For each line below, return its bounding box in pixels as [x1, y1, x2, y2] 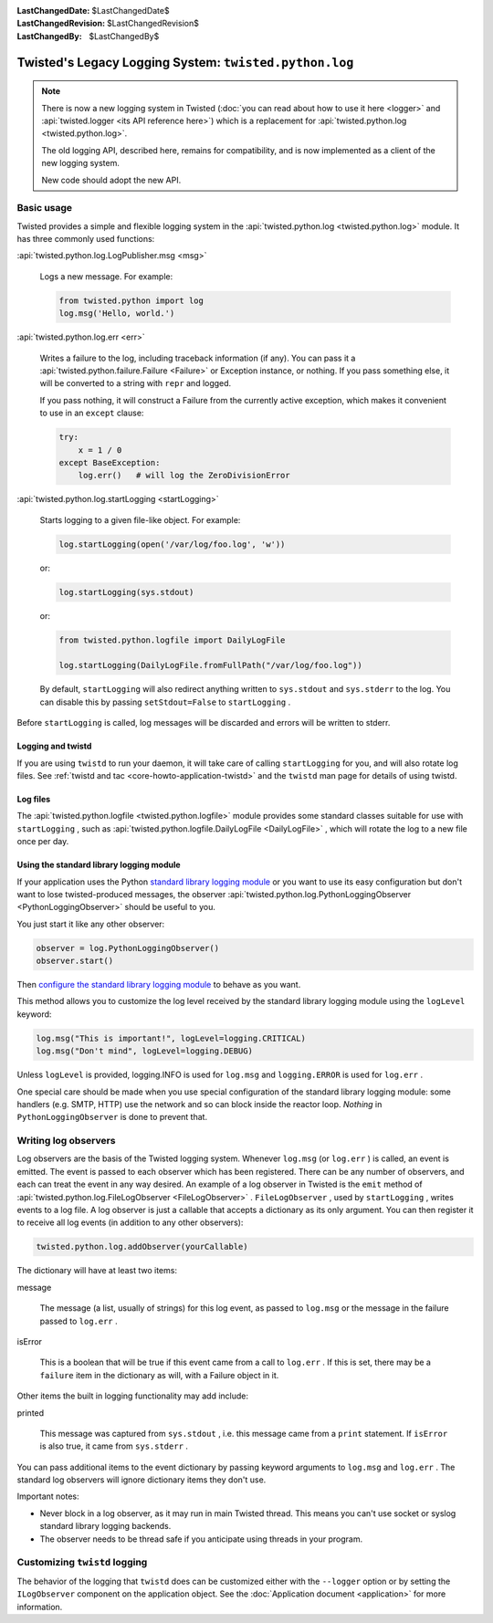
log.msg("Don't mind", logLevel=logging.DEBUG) [36, 1046, 253, 1056]
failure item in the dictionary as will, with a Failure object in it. [39, 1369, 279, 1380]
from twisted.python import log [58, 295, 205, 306]
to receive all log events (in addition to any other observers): [16, 1217, 244, 1228]
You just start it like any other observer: [16, 918, 165, 929]
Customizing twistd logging [16, 1556, 148, 1569]
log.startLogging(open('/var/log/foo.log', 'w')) [58, 539, 286, 550]
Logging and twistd [16, 740, 92, 752]
